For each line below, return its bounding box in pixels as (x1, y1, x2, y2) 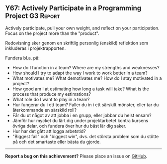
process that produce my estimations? (12, 91, 91, 97)
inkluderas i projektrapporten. (5, 45, 66, 51)
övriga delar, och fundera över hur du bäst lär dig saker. (12, 123, 127, 129)
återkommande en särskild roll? (12, 107, 77, 113)
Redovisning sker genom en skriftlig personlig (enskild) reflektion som (5, 40, 148, 46)
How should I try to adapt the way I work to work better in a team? (12, 70, 148, 76)
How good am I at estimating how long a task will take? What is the (12, 86, 149, 92)
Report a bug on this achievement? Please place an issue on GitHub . (5, 153, 148, 159)
